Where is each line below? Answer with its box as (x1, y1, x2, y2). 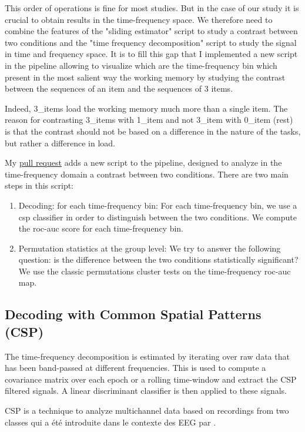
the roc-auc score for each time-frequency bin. (18, 222, 184, 235)
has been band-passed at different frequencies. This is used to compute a (5, 361, 266, 374)
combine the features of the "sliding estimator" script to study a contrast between (5, 25, 298, 37)
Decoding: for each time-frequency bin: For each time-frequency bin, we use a (18, 199, 297, 211)
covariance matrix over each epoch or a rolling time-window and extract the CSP (5, 373, 297, 385)
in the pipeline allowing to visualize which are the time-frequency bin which (5, 59, 277, 71)
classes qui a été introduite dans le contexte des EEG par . (5, 416, 216, 428)
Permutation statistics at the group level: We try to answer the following (18, 242, 281, 254)
